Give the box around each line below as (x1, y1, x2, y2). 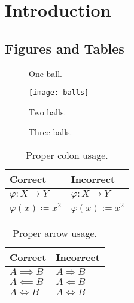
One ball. (29, 67, 63, 79)
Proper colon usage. (25, 148, 108, 162)
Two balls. (29, 105, 66, 118)
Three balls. (29, 126, 72, 138)
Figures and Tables (5, 38, 124, 57)
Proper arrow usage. (13, 225, 97, 240)
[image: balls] (29, 88, 89, 97)
